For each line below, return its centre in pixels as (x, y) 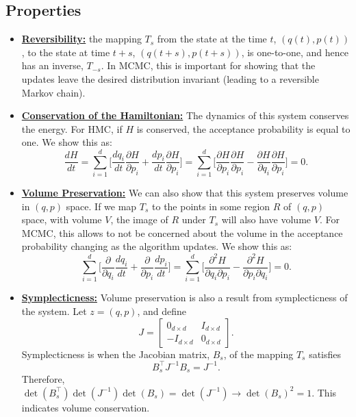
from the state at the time (212, 39)
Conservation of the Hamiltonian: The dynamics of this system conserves (185, 115)
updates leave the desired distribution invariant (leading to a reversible (170, 78)
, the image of (139, 219)
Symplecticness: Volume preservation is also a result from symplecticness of (185, 298)
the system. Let (54, 311)
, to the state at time (66, 52)
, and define (162, 311)
